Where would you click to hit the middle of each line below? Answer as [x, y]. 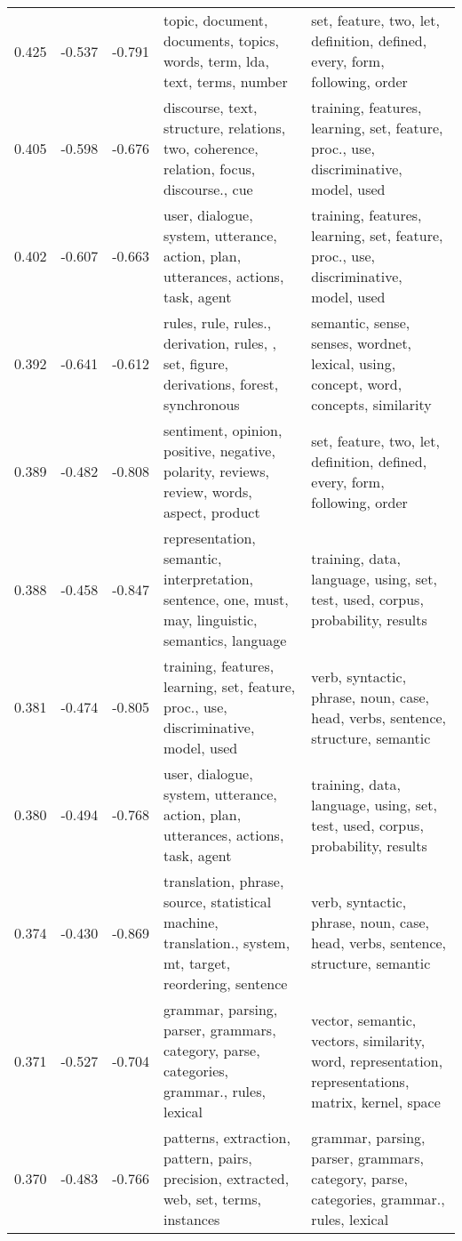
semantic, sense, [361, 322]
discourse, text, [211, 107]
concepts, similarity [371, 404]
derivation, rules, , [220, 343]
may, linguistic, [211, 620]
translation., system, [227, 943]
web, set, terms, [212, 1199]
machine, [191, 922]
